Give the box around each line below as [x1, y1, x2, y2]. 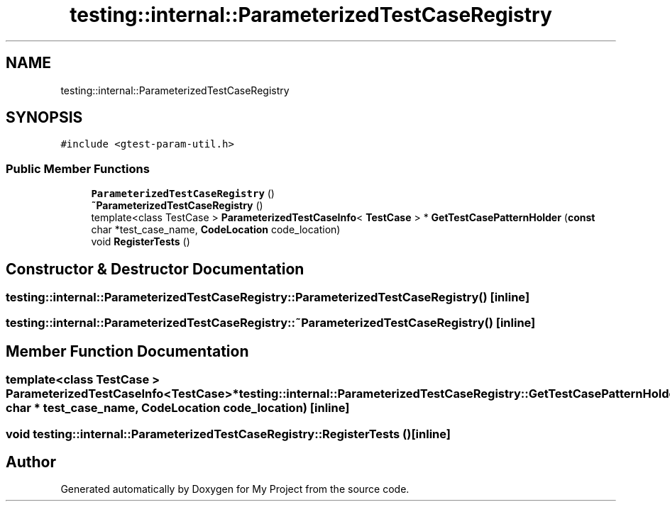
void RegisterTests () [91, 235, 190, 248]
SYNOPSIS [6, 108, 83, 127]
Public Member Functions [6, 161, 150, 176]
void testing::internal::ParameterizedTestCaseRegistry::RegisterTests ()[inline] [6, 426, 451, 441]
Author [6, 453, 56, 472]
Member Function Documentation [6, 342, 249, 360]
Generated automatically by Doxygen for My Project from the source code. [60, 483, 410, 496]
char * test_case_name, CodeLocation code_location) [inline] [6, 401, 350, 416]
